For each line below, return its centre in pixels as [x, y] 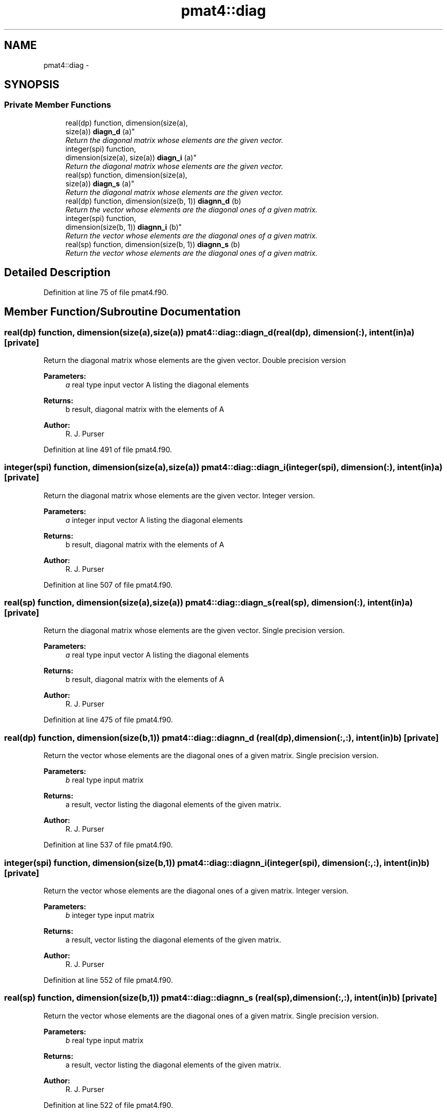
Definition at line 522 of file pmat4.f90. [108, 1105]
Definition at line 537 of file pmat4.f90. [108, 845]
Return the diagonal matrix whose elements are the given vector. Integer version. [179, 495]
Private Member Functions [58, 105]
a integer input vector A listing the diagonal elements [154, 520]
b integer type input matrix [110, 915]
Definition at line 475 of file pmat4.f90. [108, 720]
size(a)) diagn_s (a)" [100, 183]
